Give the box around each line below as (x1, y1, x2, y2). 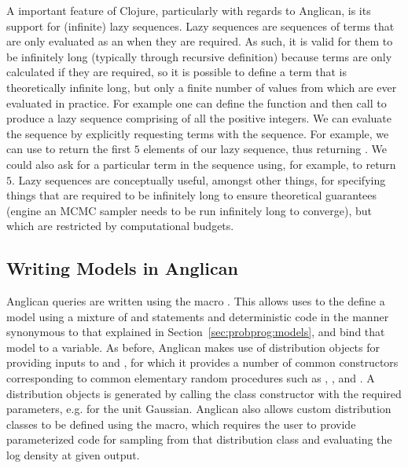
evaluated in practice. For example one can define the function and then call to (6, 94, 387, 111)
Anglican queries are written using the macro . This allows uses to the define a (6, 293, 385, 309)
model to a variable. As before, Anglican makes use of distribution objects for (6, 338, 380, 355)
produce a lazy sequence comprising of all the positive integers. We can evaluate (6, 110, 391, 126)
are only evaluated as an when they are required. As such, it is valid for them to (6, 33, 393, 49)
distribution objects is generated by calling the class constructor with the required (6, 385, 402, 401)
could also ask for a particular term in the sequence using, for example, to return (6, 155, 396, 172)
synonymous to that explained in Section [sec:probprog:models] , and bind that (6, 324, 385, 340)
